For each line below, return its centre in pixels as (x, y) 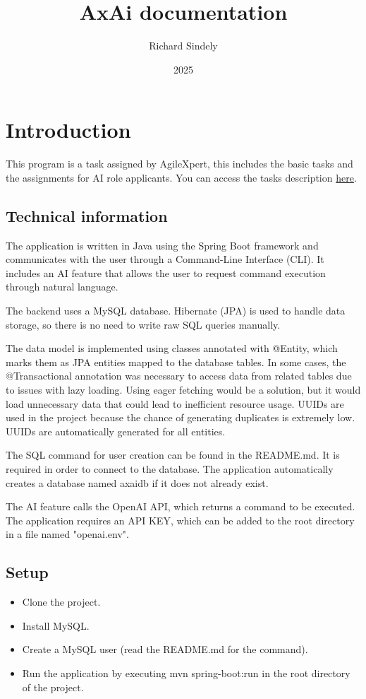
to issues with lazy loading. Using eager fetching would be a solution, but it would (183, 389)
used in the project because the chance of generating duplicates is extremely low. (181, 417)
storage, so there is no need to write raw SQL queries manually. (143, 324)
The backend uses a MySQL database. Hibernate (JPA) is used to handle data (176, 311)
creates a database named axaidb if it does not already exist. (137, 482)
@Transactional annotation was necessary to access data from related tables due (179, 376)
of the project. (53, 687)
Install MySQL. (56, 625)
